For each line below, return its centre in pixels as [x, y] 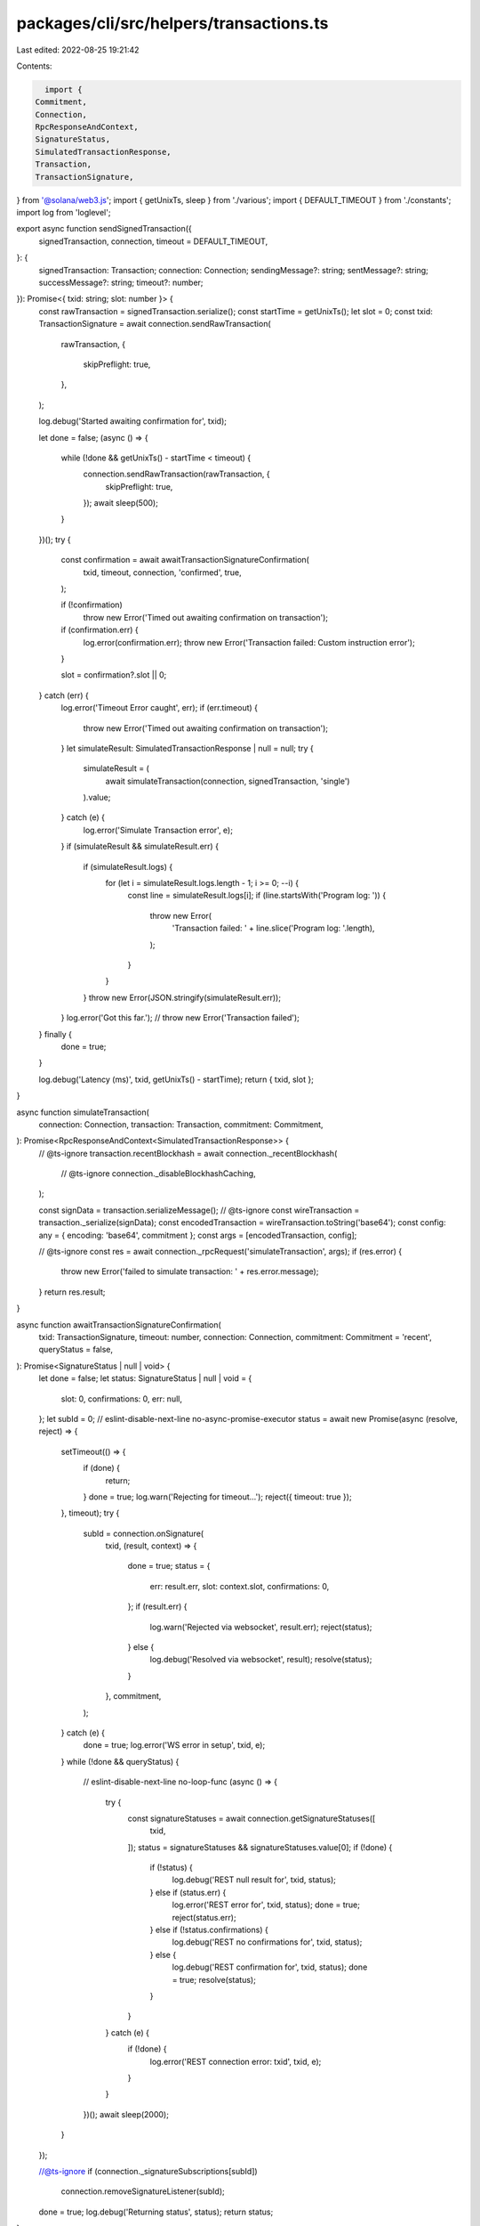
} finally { [56, 1034]
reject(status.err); [204, 1917]
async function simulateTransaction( [83, 1112]
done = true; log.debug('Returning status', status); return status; [156, 2212]
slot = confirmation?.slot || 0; [114, 675]
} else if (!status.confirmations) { [209, 1930]
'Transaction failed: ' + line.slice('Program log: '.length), [273, 928]
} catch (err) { [64, 695]
